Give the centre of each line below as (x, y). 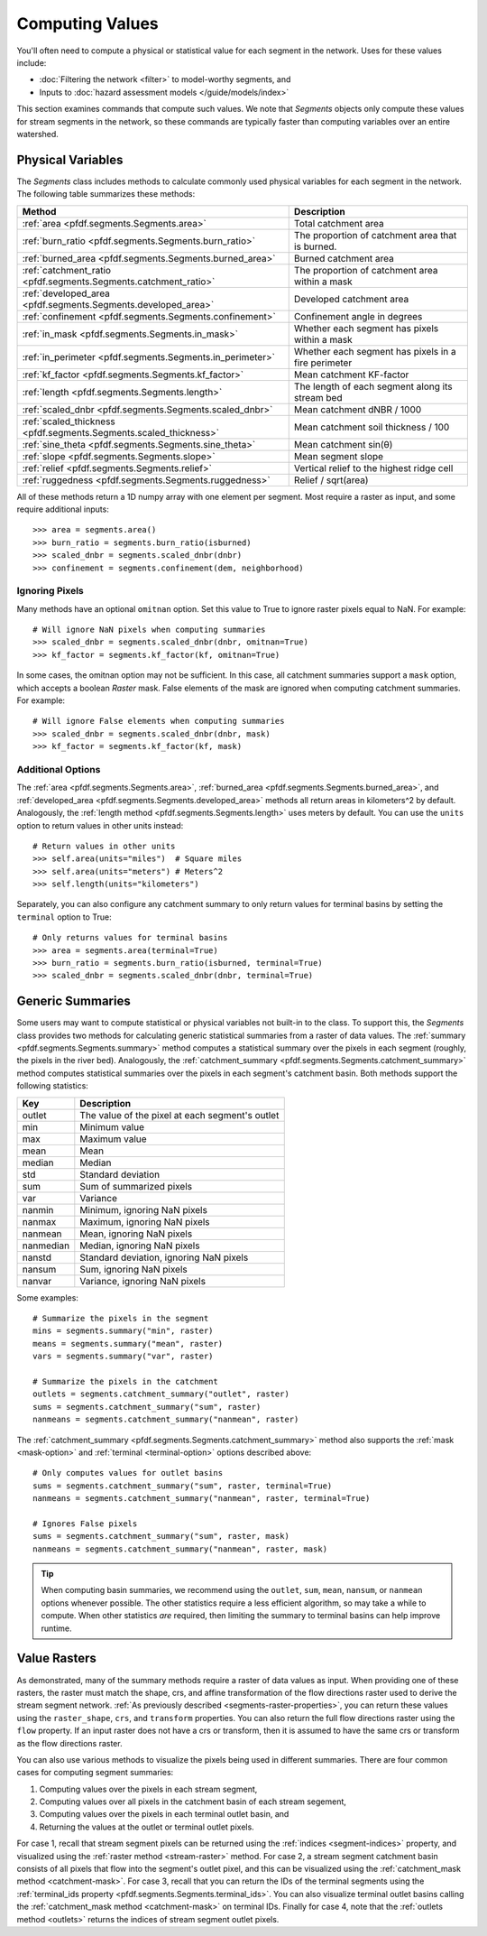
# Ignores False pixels (85, 1524)
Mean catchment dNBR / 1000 (358, 409)
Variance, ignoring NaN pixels (143, 1281)
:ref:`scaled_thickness (69, 421)
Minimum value (112, 1126)
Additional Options (59, 769)
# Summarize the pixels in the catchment (125, 1381)
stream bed (318, 397)
